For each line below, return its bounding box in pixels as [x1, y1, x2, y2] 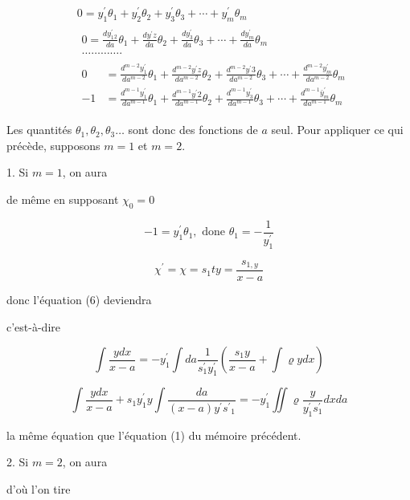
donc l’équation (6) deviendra [6, 291, 152, 308]
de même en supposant [6, 191, 119, 208]
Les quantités [6, 121, 72, 138]
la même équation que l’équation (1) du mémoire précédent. [6, 426, 301, 443]
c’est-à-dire [6, 318, 60, 335]
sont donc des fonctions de [128, 121, 258, 138]
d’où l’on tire [6, 480, 71, 497]
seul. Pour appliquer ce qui [271, 121, 404, 138]
